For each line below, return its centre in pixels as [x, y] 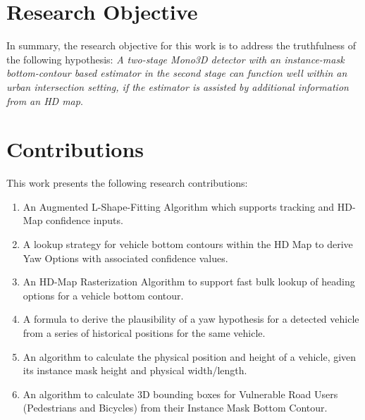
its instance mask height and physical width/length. [135, 370]
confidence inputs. [85, 220]
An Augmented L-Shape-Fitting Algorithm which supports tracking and [179, 206]
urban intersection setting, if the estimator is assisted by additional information [178, 86]
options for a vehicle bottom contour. [103, 295]
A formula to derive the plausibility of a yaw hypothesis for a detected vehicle [191, 319]
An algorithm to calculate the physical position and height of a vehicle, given [190, 356]
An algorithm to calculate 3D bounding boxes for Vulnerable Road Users [180, 394]
